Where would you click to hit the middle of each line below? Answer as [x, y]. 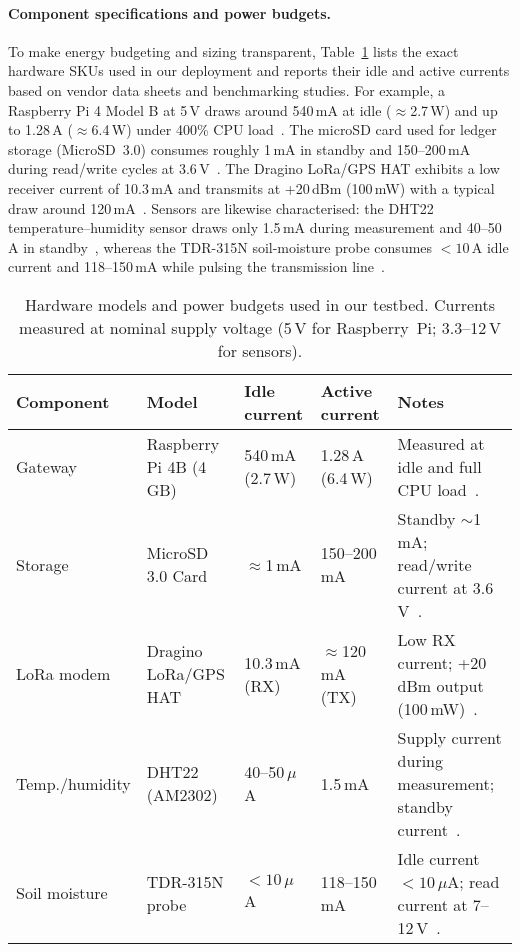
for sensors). [260, 350]
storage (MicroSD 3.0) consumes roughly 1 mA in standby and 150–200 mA [239, 148]
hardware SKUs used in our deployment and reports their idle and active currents [259, 70]
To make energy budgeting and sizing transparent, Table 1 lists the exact [233, 50]
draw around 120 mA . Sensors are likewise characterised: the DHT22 [221, 207]
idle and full [439, 466]
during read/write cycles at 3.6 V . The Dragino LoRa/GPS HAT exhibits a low [254, 168]
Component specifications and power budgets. [170, 12]
